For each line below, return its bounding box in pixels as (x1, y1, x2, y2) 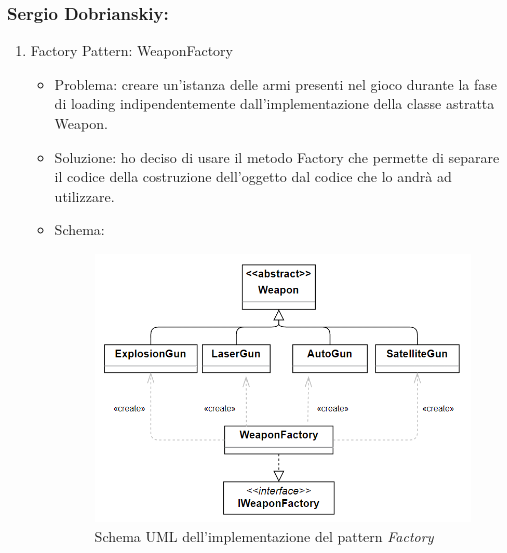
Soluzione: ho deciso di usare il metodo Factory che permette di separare (54, 146, 500, 167)
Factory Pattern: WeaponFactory (30, 40, 233, 61)
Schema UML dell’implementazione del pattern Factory (94, 525, 434, 546)
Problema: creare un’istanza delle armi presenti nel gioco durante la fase (54, 73, 498, 94)
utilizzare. (54, 185, 115, 206)
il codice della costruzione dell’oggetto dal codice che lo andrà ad (54, 166, 452, 187)
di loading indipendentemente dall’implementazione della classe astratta (54, 93, 495, 114)
